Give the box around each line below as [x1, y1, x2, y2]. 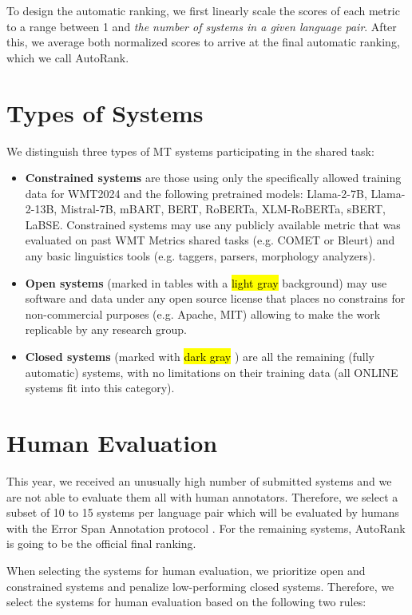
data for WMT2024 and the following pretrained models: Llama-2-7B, [25, 184, 367, 201]
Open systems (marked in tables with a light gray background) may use [25, 274, 387, 291]
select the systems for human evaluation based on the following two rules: [6, 593, 366, 610]
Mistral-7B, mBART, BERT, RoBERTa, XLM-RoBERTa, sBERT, [60, 200, 386, 217]
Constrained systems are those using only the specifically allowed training [25, 169, 402, 186]
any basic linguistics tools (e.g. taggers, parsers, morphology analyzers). [25, 248, 376, 264]
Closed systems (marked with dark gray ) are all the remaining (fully [25, 348, 375, 365]
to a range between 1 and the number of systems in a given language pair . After [6, 18, 397, 34]
